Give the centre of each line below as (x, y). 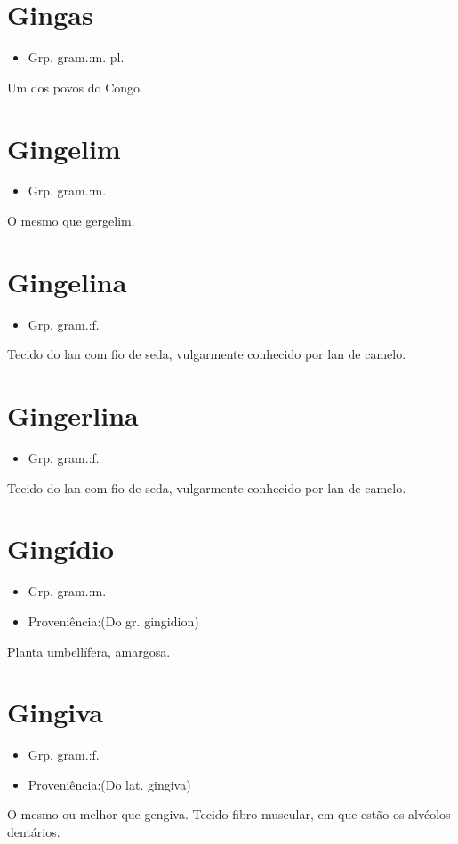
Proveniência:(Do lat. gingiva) (109, 784)
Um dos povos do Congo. (75, 87)
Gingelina (67, 281)
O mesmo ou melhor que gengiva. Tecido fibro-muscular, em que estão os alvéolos (229, 814)
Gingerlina (73, 415)
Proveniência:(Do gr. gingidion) (113, 621)
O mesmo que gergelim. (71, 221)
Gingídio (61, 549)
